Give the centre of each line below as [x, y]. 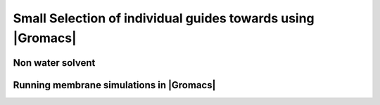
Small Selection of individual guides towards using [164, 18]
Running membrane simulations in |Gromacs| [114, 85]
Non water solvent [54, 63]
